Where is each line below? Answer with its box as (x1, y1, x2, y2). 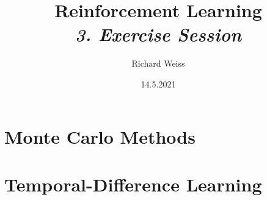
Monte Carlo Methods (4, 124, 196, 149)
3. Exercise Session (75, 21, 242, 47)
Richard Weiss (131, 57, 185, 70)
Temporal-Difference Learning (4, 171, 262, 196)
